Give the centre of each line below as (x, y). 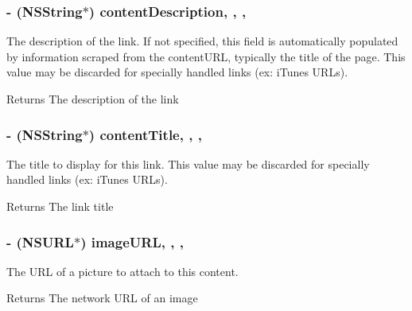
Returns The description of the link (93, 99)
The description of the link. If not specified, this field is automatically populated (202, 41)
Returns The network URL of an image (102, 298)
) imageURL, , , (132, 241)
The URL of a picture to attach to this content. (122, 271)
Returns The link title (60, 206)
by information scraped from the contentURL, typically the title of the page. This (206, 56)
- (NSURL (40, 241)
